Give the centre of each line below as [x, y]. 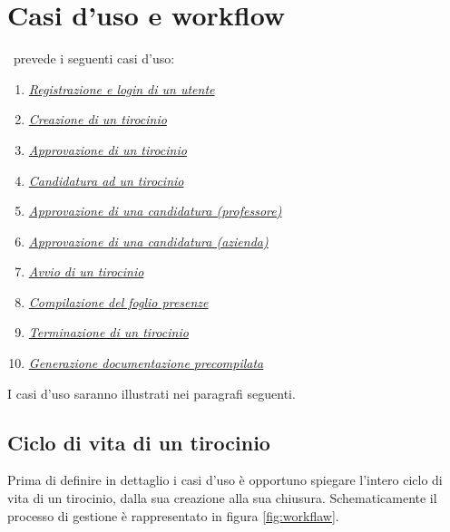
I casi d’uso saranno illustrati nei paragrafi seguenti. [152, 393]
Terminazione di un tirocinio [108, 332]
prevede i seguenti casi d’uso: [94, 58]
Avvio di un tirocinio [86, 271]
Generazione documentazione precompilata [146, 363]
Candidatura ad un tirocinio [106, 180]
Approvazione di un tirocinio [108, 149]
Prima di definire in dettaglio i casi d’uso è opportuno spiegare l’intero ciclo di [225, 480]
